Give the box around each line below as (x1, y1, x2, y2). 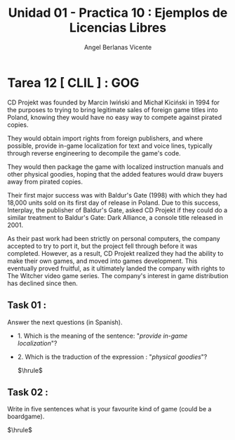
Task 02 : (7, 386, 48, 398)
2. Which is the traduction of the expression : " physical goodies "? (17, 352, 208, 361)
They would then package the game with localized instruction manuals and (7, 163, 224, 171)
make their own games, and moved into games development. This (7, 256, 198, 265)
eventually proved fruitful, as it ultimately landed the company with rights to (7, 264, 226, 273)
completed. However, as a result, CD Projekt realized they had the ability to (7, 249, 224, 257)
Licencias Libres (69, 20, 167, 36)
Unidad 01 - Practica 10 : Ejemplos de (8, 5, 228, 21)
